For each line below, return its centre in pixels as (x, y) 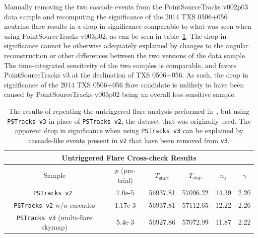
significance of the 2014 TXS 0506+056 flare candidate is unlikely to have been (124, 84)
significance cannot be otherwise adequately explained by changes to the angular (127, 45)
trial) (125, 180)
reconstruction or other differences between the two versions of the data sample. (126, 55)
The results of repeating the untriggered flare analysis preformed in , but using (129, 111)
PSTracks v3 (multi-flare (54, 217)
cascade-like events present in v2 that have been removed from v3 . (129, 140)
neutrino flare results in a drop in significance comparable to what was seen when (128, 26)
